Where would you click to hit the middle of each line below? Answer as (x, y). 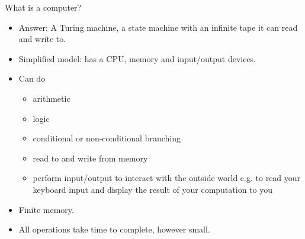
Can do (32, 78)
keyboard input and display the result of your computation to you (152, 189)
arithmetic (52, 98)
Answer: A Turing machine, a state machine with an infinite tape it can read (158, 27)
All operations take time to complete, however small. (114, 229)
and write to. (42, 39)
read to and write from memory (90, 158)
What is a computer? (43, 7)
